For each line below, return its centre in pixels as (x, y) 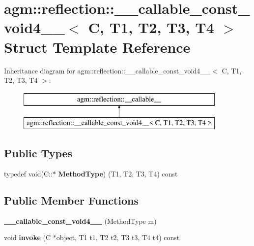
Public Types (38, 153)
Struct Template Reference (97, 47)
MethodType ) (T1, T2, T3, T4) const (118, 174)
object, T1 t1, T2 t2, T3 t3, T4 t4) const (118, 237)
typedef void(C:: (28, 174)
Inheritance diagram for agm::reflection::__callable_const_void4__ (107, 70)
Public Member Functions (71, 200)
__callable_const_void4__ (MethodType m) (80, 221)
